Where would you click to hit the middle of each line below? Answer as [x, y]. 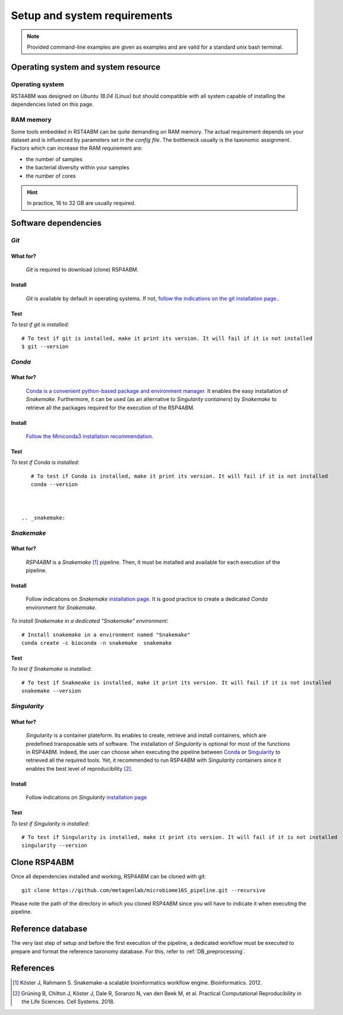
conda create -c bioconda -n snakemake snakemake [97, 643]
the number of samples [54, 159]
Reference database [49, 929]
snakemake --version [51, 691]
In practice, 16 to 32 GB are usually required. [81, 203]
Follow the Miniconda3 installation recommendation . [90, 436]
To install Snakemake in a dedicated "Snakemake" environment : [90, 621]
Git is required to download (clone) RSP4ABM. [82, 270]
